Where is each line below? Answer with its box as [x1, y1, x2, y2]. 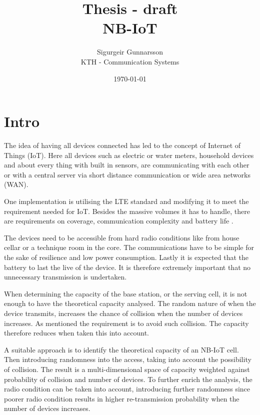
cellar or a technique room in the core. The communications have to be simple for [4, 242, 254, 252]
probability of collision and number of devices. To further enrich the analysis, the [4, 373, 252, 384]
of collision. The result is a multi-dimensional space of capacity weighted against [4, 363, 250, 374]
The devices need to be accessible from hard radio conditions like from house [4, 232, 239, 242]
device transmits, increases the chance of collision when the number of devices [4, 307, 243, 318]
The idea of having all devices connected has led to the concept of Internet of [4, 140, 241, 150]
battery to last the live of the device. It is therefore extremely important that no [4, 261, 251, 272]
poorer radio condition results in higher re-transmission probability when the [4, 393, 239, 403]
